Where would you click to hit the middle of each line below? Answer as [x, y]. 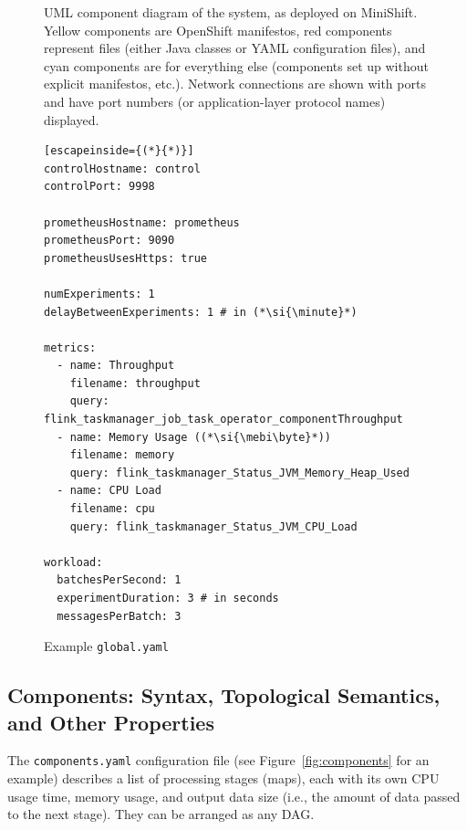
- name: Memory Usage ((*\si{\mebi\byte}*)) [194, 437]
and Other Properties [111, 722]
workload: [73, 562]
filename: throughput [135, 383]
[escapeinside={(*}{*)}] [119, 151]
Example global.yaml [106, 646]
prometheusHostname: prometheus [142, 222]
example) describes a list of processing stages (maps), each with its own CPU [223, 778]
